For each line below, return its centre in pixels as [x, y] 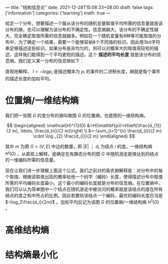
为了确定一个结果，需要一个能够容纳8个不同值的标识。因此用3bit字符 [89, 42]
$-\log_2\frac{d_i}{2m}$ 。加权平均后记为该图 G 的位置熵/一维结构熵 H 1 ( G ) [82, 201]
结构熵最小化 [32, 255]
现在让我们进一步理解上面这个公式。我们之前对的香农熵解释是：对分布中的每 [84, 170]
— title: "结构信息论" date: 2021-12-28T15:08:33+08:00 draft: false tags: [79, 7]
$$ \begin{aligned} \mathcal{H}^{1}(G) [46, 125]
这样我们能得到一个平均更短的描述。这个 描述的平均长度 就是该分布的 [85, 54]
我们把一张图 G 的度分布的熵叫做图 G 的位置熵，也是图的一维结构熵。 [77, 115]
